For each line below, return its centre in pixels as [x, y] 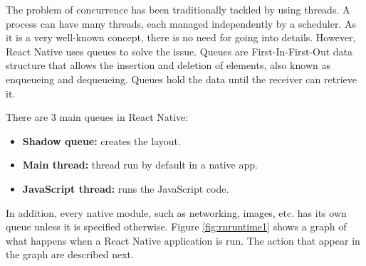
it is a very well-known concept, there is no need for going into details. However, [181, 37]
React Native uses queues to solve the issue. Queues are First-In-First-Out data [179, 51]
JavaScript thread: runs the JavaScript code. [126, 188]
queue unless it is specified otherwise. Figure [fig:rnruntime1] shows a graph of [176, 227]
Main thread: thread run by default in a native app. [140, 165]
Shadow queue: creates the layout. [101, 140]
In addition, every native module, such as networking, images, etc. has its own [176, 212]
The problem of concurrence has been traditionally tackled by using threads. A [178, 9]
